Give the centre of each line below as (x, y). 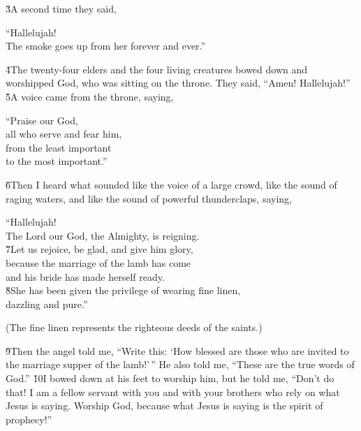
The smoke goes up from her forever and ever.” (106, 46)
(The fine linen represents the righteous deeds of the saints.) (134, 327)
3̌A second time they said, (61, 8)
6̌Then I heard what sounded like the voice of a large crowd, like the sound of (171, 184)
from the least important (59, 147)
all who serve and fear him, (64, 134)
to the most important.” (57, 161)
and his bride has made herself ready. (85, 276)
